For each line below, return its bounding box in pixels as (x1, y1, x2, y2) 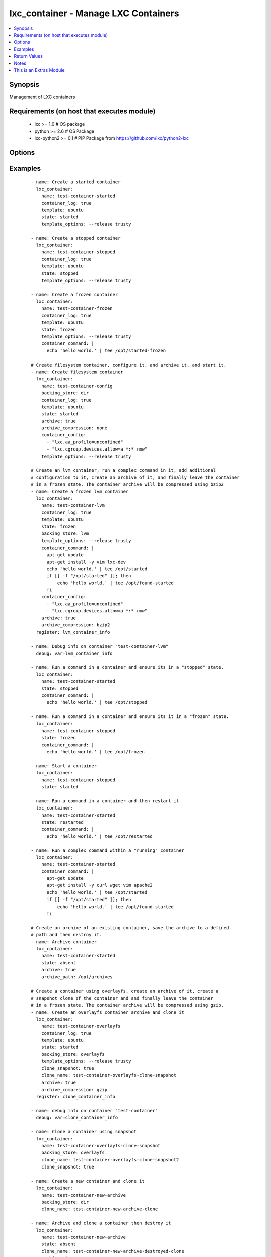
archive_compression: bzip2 (41, 622, 110, 628)
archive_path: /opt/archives (41, 974, 113, 980)
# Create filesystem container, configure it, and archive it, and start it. (31, 362, 227, 368)
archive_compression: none (41, 425, 108, 431)
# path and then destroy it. (31, 932, 102, 938)
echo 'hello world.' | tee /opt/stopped (46, 699, 148, 705)
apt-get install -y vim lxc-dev (46, 559, 126, 565)
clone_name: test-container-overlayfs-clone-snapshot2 (41, 1157, 179, 1162)
